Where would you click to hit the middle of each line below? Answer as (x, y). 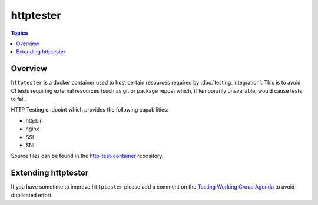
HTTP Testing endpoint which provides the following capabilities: (90, 110)
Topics (19, 33)
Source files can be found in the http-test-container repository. (87, 156)
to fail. (19, 99)
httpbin (34, 120)
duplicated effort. (32, 195)
